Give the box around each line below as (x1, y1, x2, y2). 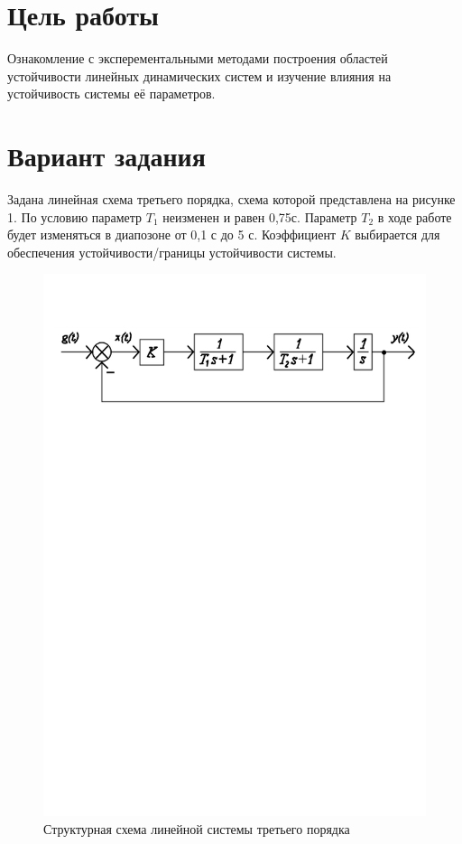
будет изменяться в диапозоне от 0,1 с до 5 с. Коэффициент (7, 225, 337, 244)
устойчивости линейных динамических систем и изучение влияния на (7, 66, 392, 85)
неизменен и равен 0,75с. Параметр (162, 207, 357, 226)
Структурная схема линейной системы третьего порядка (43, 819, 350, 838)
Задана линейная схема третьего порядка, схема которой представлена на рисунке (7, 190, 456, 209)
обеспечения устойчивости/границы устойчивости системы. (7, 242, 337, 261)
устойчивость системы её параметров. (7, 84, 216, 103)
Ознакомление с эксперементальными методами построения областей (7, 49, 388, 68)
